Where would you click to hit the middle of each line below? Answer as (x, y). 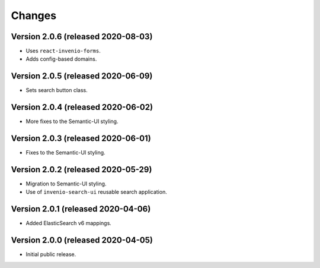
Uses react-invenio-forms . (63, 51)
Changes (33, 15)
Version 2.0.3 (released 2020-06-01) (81, 139)
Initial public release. (51, 254)
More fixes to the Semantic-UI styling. (72, 121)
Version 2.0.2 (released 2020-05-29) (81, 169)
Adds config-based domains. (61, 59)
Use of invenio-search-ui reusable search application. (96, 192)
